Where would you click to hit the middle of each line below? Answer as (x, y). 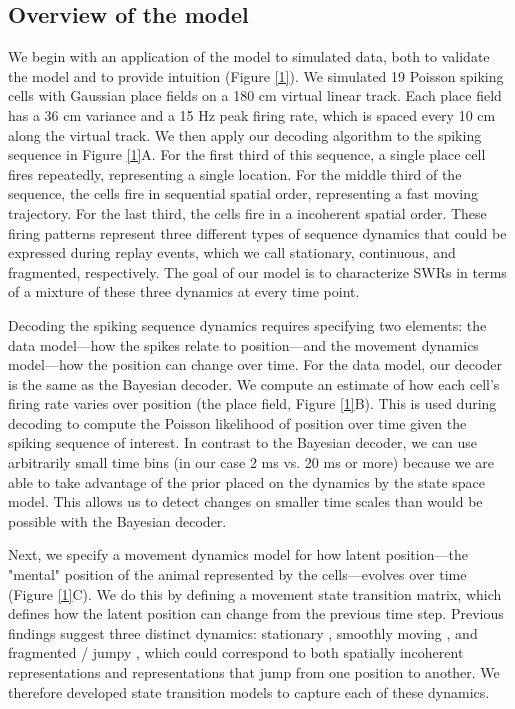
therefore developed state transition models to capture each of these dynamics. (249, 691)
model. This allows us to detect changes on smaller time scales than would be (245, 501)
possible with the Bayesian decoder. (117, 520)
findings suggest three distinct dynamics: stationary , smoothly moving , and (243, 632)
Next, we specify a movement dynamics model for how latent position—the (238, 554)
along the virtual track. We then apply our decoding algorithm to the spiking (245, 134)
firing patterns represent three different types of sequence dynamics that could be (257, 232)
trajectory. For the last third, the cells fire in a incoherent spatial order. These (247, 212)
